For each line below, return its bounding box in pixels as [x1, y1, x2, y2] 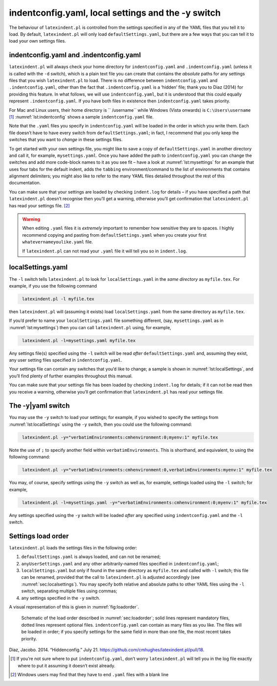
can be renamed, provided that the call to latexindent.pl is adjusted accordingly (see [21, 574, 200, 580]
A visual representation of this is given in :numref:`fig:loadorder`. [9, 604, 139, 610]
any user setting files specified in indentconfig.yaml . [9, 357, 122, 363]
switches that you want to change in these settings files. [9, 137, 123, 143]
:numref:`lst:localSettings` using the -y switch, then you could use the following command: [9, 421, 192, 427]
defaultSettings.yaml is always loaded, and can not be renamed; [21, 554, 161, 560]
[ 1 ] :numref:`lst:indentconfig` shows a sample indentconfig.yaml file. [9, 114, 154, 120]
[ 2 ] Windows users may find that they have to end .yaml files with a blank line [10, 672, 169, 678]
